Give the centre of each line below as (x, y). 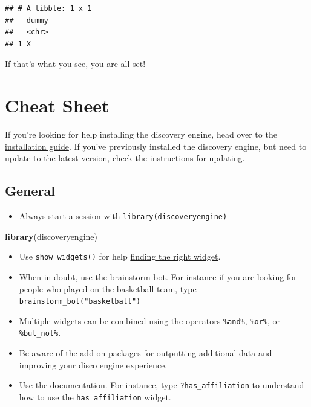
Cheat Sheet (57, 105)
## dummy (27, 20)
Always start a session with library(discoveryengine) (123, 216)
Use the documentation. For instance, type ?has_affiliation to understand (162, 385)
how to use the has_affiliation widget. (95, 396)
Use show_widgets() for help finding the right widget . (120, 256)
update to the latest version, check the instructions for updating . (125, 158)
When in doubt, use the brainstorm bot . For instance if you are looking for (158, 276)
